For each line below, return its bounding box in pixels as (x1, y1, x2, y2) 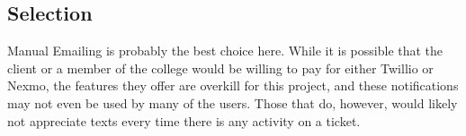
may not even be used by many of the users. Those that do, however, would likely (7, 93, 458, 112)
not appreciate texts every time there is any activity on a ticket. (7, 111, 361, 130)
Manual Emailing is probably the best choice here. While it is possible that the (7, 41, 444, 60)
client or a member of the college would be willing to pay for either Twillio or (7, 58, 434, 77)
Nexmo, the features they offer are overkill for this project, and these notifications (7, 76, 459, 95)
